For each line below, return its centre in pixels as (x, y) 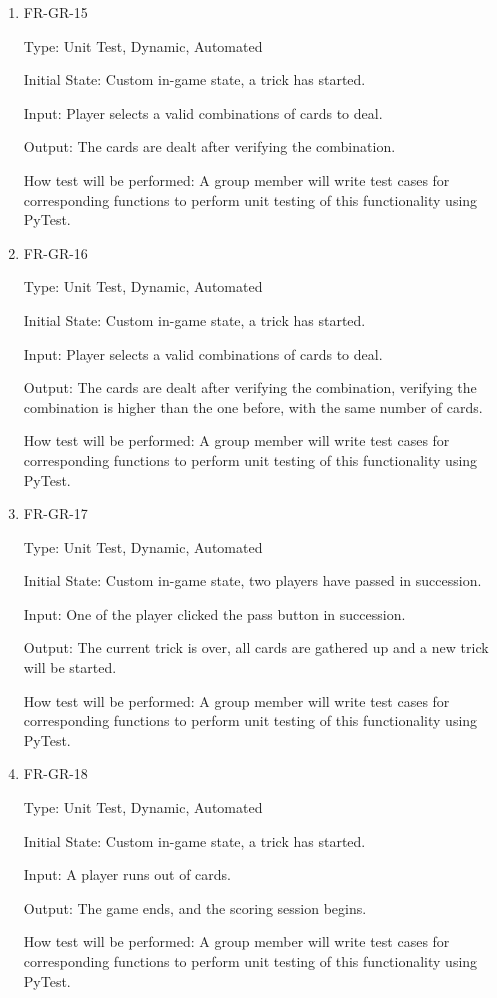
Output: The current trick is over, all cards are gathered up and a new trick (256, 647)
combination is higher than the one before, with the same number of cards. (253, 406)
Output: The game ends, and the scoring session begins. (195, 907)
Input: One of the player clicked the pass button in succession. (214, 613)
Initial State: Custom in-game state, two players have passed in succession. (252, 580)
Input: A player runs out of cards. (127, 874)
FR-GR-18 (55, 773)
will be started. (70, 667)
